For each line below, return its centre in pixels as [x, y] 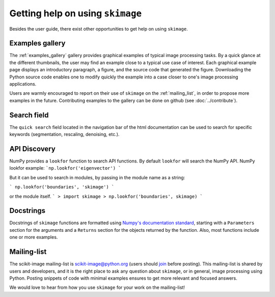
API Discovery [32, 148]
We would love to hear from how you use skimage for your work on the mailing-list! [97, 287]
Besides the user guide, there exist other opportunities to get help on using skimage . [99, 29]
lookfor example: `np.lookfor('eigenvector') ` [65, 168]
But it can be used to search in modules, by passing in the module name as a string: [97, 177]
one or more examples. [34, 237]
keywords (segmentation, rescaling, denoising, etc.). [64, 134]
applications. [23, 84]
